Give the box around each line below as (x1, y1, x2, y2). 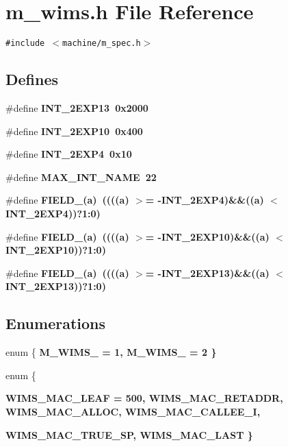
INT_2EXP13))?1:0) (5, 279, 106, 293)
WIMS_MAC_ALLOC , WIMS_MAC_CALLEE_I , (5, 404, 261, 418)
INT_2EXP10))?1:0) (5, 243, 106, 257)
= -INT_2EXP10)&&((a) (145, 229, 270, 243)
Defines (5, 69, 59, 90)
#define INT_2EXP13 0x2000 (5, 100, 148, 114)
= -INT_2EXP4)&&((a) (145, 193, 264, 207)
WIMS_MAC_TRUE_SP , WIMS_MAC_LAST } (5, 427, 253, 442)
